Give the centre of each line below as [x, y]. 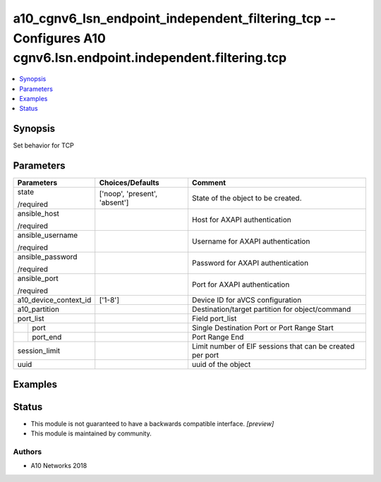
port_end [47, 337]
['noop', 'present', [128, 194]
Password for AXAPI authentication [250, 263]
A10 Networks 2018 [59, 466]
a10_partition [38, 309]
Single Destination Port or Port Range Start [263, 328]
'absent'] [114, 203]
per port [205, 355]
